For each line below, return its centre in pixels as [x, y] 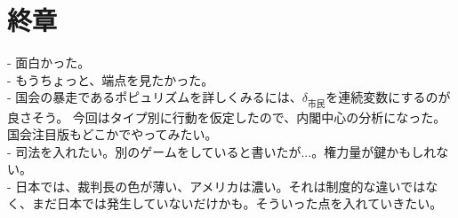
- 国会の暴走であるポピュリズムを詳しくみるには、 [155, 97]
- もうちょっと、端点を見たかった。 [111, 79]
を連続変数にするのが [388, 97]
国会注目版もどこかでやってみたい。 [112, 134]
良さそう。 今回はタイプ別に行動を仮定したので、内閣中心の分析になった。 [227, 117]
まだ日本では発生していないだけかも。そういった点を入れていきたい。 [237, 203]
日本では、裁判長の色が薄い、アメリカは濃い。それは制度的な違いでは [221, 186]
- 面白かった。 [49, 62]
